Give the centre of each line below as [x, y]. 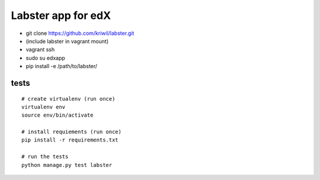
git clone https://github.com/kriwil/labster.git [80, 33]
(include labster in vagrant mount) [67, 41]
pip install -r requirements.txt [70, 140]
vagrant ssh [40, 50]
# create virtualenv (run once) [68, 99]
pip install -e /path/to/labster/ [62, 66]
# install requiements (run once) [71, 132]
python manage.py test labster [67, 165]
